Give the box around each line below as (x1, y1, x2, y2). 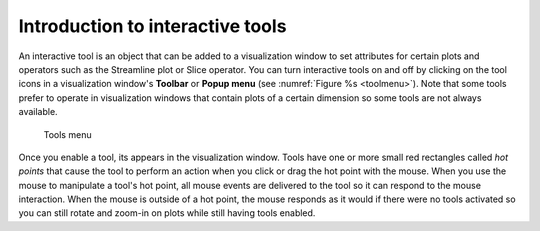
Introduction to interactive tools (18, 15, 287, 37)
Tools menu (43, 128, 92, 140)
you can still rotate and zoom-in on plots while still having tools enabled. (18, 207, 316, 219)
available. (18, 106, 59, 118)
